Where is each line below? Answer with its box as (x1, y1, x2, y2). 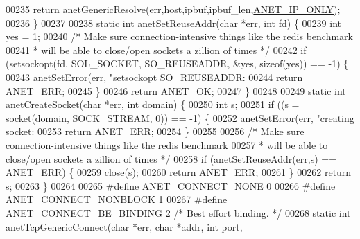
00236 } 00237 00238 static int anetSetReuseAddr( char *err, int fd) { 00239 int (6, 15, 341, 30)
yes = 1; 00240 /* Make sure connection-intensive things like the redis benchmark (6, 29, 353, 44)
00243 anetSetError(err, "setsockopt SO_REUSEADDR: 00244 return (6, 69, 303, 84)
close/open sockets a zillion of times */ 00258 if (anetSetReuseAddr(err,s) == (6, 151, 337, 166)
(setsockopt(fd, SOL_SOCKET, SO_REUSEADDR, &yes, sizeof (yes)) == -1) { (6, 56, 349, 71)
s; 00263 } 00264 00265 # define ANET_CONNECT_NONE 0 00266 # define (6, 178, 336, 193)
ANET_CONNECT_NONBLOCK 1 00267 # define (6, 192, 228, 206)
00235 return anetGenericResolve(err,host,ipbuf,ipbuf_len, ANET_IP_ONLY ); (6, 2, 341, 16)
